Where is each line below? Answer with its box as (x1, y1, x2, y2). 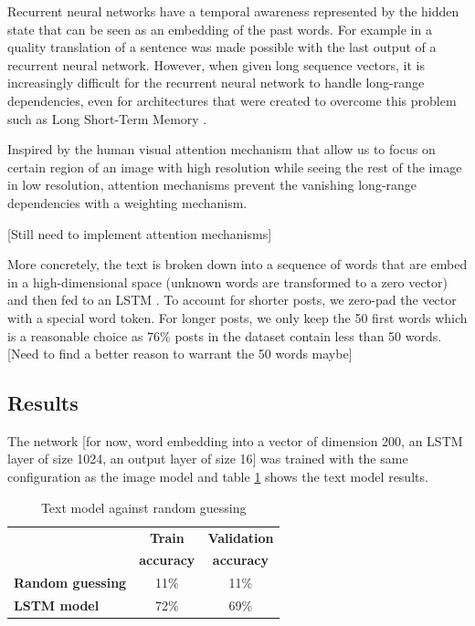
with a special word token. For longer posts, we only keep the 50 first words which (7, 308, 468, 327)
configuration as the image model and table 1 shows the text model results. (7, 467, 428, 486)
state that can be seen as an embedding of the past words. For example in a (7, 19, 432, 38)
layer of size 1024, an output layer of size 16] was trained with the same (7, 449, 408, 468)
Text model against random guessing (40, 497, 247, 516)
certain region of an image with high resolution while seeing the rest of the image (7, 157, 462, 176)
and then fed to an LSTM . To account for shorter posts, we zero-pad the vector (7, 290, 457, 309)
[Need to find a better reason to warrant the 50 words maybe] (7, 344, 353, 363)
